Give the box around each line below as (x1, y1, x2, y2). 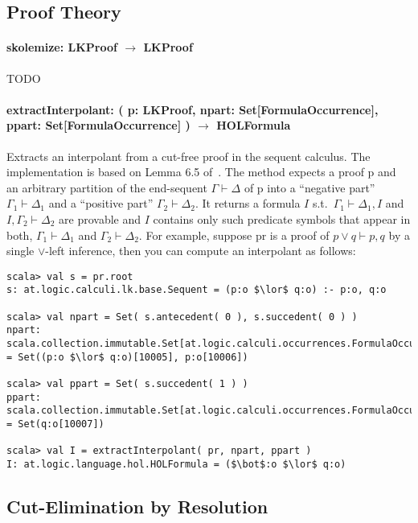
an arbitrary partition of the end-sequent (6, 179, 207, 196)
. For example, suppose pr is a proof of (138, 226, 330, 243)
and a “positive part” (48, 195, 154, 212)
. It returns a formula (195, 195, 301, 212)
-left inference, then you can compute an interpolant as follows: (45, 242, 356, 259)
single (6, 242, 35, 259)
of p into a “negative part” (244, 179, 375, 196)
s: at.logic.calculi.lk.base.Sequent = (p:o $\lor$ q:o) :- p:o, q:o (6, 284, 387, 296)
